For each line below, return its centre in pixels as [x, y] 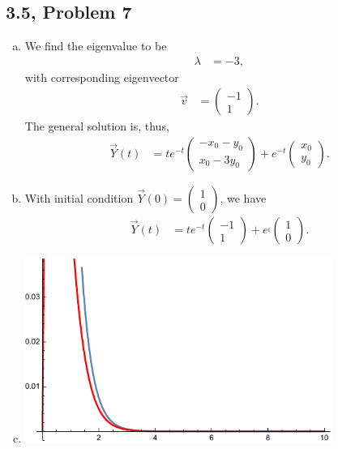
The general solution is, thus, [97, 126]
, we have [243, 198]
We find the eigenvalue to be [96, 46]
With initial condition [79, 198]
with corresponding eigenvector [102, 77]
